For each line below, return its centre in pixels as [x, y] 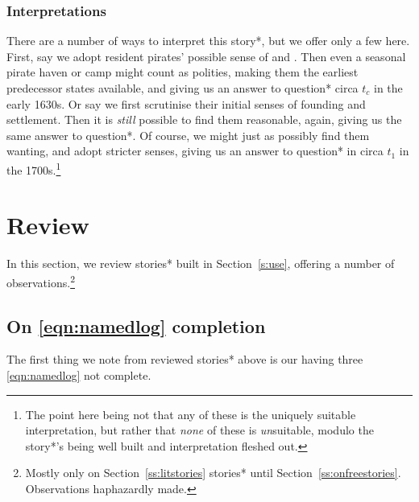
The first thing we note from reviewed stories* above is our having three [185, 359]
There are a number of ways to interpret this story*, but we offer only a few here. [208, 41]
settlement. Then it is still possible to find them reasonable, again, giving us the [204, 119]
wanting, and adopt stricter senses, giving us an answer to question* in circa [195, 151]
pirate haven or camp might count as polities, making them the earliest [183, 72]
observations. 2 [41, 281]
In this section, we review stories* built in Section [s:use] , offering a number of [201, 263]
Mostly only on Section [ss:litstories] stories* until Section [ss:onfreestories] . [213, 473]
